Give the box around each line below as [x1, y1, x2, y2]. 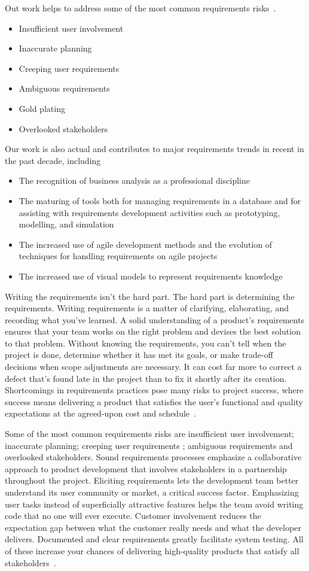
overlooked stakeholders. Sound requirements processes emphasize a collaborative [5, 451, 302, 463]
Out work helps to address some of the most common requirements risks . [5, 2, 276, 14]
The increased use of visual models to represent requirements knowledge [19, 269, 283, 282]
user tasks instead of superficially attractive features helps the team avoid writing [5, 497, 304, 510]
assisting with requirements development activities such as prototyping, [19, 206, 280, 218]
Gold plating [19, 102, 65, 114]
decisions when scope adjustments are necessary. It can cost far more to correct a [5, 360, 302, 373]
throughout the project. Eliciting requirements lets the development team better [5, 474, 299, 487]
